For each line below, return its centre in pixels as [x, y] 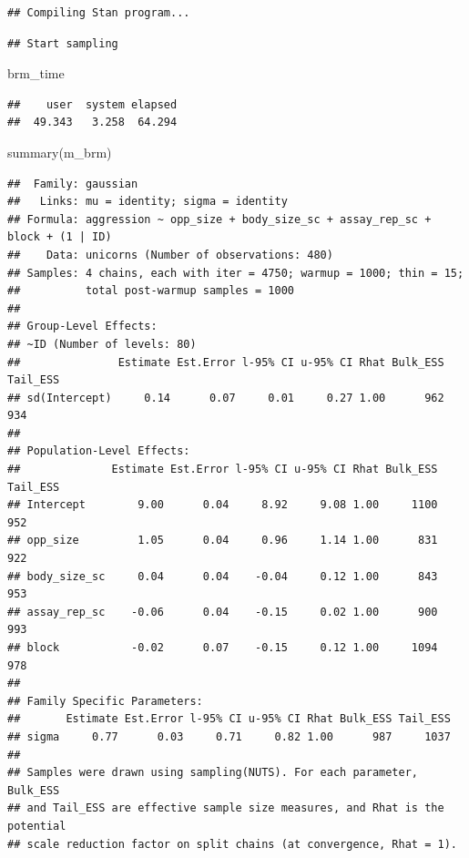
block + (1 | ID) [60, 237]
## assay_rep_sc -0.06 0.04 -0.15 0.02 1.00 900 [223, 612]
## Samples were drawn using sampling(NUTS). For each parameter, [213, 773]
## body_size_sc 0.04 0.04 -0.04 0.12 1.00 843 [223, 576]
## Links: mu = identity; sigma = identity [148, 202]
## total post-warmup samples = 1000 [151, 291]
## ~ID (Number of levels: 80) [102, 344]
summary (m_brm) [60, 152]
